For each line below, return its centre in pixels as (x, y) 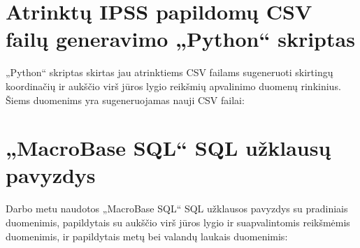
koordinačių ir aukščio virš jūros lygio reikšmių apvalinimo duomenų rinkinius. (173, 86)
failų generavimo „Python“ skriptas (180, 39)
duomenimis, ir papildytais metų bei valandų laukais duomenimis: (147, 236)
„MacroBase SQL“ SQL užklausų (168, 148)
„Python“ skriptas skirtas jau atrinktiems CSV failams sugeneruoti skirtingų (170, 72)
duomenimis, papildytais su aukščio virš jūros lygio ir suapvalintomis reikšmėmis (178, 222)
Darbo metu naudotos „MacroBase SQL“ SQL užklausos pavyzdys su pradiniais (177, 209)
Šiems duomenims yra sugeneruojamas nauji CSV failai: (125, 100)
